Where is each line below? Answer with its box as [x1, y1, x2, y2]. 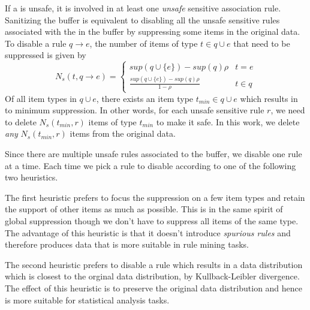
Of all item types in [5, 92, 77, 104]
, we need [270, 104, 305, 116]
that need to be [233, 37, 290, 49]
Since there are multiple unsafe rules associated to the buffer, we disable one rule [5, 148, 302, 160]
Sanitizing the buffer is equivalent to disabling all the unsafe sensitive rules [5, 13, 280, 26]
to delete [5, 115, 37, 128]
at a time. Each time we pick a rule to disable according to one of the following [5, 159, 296, 171]
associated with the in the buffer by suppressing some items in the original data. [5, 25, 300, 38]
